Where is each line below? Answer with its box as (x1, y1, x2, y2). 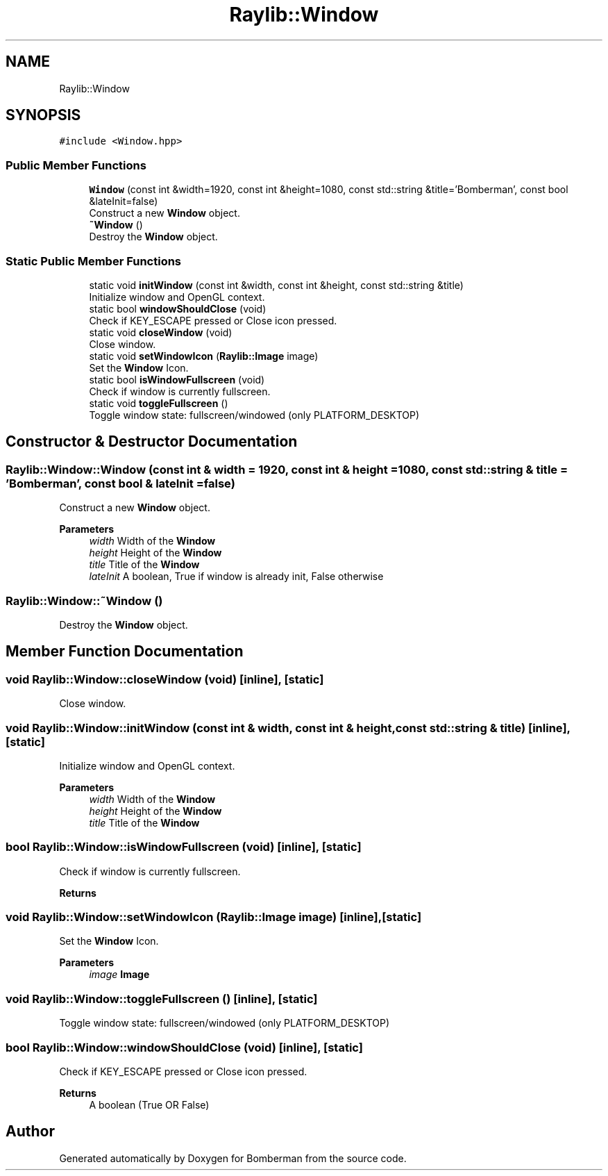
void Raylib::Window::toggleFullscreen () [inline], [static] (6, 991, 318, 1006)
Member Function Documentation (6, 643, 244, 661)
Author (6, 1123, 55, 1141)
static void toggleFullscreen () (89, 397, 228, 409)
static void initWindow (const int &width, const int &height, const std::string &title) (89, 279, 464, 291)
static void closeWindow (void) (89, 326, 233, 338)
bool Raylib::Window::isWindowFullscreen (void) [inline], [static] (6, 840, 362, 854)
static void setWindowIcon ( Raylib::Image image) (89, 349, 319, 362)
